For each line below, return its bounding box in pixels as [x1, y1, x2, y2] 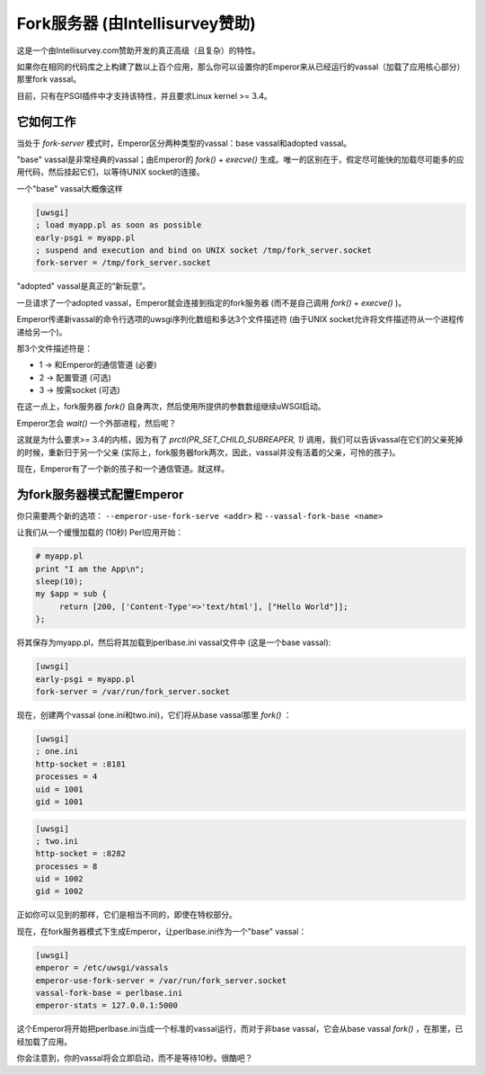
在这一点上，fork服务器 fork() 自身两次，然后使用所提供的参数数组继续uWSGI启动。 [16, 401, 327, 412]
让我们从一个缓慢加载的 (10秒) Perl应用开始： [16, 527, 184, 538]
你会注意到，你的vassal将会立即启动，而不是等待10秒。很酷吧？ [16, 1053, 253, 1063]
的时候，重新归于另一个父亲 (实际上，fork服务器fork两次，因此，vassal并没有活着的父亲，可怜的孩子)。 [16, 446, 401, 458]
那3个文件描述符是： [16, 343, 93, 354]
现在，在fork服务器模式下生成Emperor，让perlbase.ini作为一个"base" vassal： [16, 926, 307, 936]
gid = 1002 [35, 886, 84, 897]
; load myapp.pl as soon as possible [35, 220, 202, 230]
